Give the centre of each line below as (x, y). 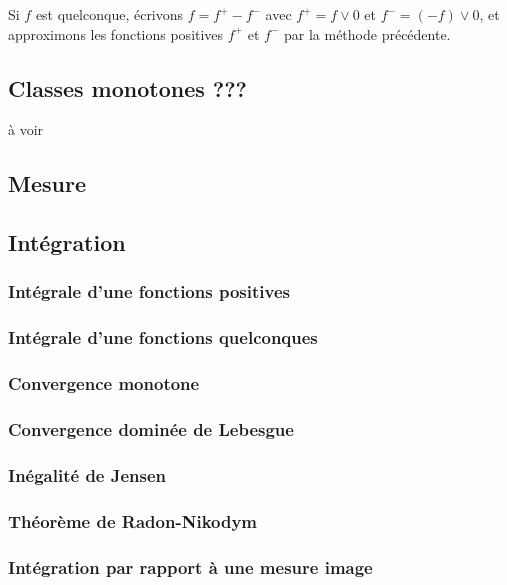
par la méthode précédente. (367, 33)
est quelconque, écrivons (109, 14)
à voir (26, 129)
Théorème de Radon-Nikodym (133, 520)
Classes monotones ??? (128, 87)
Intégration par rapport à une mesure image (190, 566)
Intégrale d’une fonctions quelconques (163, 337)
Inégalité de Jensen (87, 474)
